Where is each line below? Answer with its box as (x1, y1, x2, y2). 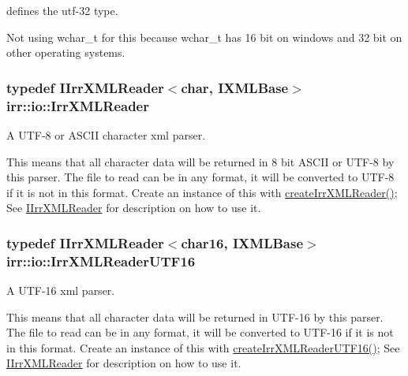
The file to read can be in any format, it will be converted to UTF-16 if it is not (6, 324, 394, 341)
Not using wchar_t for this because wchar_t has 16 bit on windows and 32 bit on (6, 28, 402, 45)
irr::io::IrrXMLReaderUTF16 (6, 251, 196, 270)
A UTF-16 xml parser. (6, 282, 115, 299)
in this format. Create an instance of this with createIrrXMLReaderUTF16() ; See (6, 339, 400, 356)
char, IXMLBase (181, 77, 289, 97)
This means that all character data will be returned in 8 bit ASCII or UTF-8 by (6, 153, 395, 169)
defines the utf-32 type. (6, 2, 118, 18)
